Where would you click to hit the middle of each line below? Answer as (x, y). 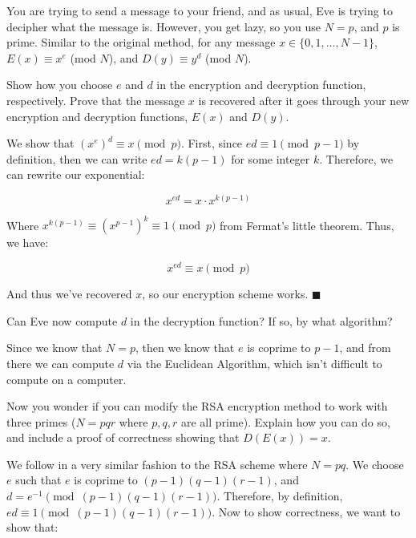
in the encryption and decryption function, (261, 85)
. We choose (375, 464)
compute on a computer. (67, 379)
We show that (40, 143)
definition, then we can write (77, 158)
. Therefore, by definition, (280, 496)
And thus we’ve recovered (69, 294)
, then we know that (185, 348)
